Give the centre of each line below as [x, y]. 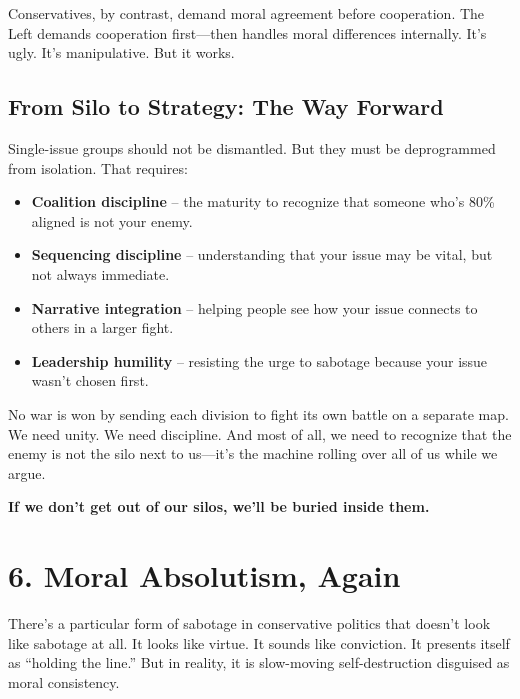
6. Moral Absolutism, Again [204, 575]
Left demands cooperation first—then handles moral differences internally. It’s [247, 32]
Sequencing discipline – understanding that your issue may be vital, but [262, 254]
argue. [27, 472]
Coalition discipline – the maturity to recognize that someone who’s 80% [263, 201]
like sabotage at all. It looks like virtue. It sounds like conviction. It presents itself [259, 642]
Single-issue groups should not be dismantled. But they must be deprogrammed [252, 147]
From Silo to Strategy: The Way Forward [226, 106]
